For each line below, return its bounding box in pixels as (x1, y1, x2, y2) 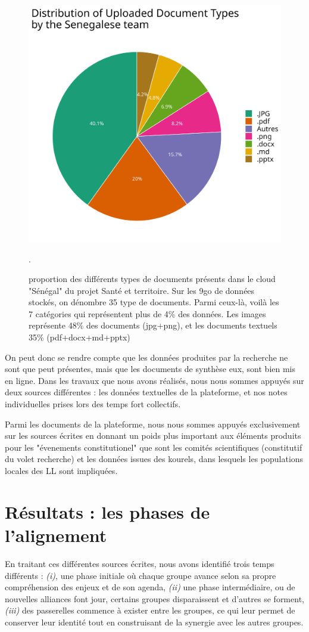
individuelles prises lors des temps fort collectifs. (5, 398, 181, 410)
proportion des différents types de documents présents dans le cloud (29, 272, 276, 285)
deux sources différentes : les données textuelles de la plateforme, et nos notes (5, 386, 288, 398)
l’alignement (5, 522, 107, 547)
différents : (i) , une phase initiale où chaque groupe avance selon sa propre (5, 569, 276, 581)
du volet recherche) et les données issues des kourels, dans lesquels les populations (5, 453, 304, 465)
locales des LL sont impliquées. (5, 464, 118, 476)
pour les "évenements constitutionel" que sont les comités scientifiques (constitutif (5, 441, 302, 453)
